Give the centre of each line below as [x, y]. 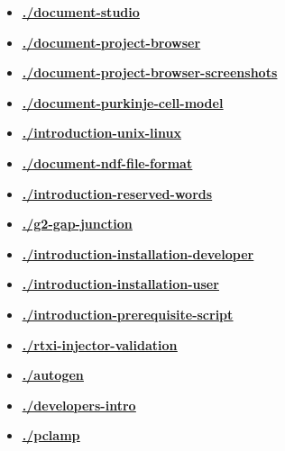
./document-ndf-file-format [107, 162]
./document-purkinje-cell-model [123, 102]
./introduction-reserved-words [117, 193]
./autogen [53, 375]
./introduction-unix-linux [101, 133]
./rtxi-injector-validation [100, 344]
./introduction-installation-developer [138, 253]
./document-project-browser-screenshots [150, 72]
